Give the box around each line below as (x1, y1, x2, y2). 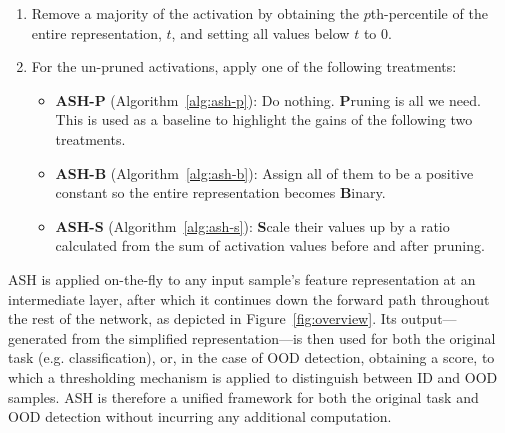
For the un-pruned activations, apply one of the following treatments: (31, 56, 457, 77)
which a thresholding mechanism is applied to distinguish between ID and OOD (8, 366, 498, 387)
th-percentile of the (370, 3, 488, 23)
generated (8, 327, 68, 348)
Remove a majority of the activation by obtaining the (31, 3, 360, 23)
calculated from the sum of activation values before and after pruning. (55, 235, 485, 256)
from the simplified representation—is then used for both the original (71, 327, 496, 348)
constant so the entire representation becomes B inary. (55, 182, 386, 203)
